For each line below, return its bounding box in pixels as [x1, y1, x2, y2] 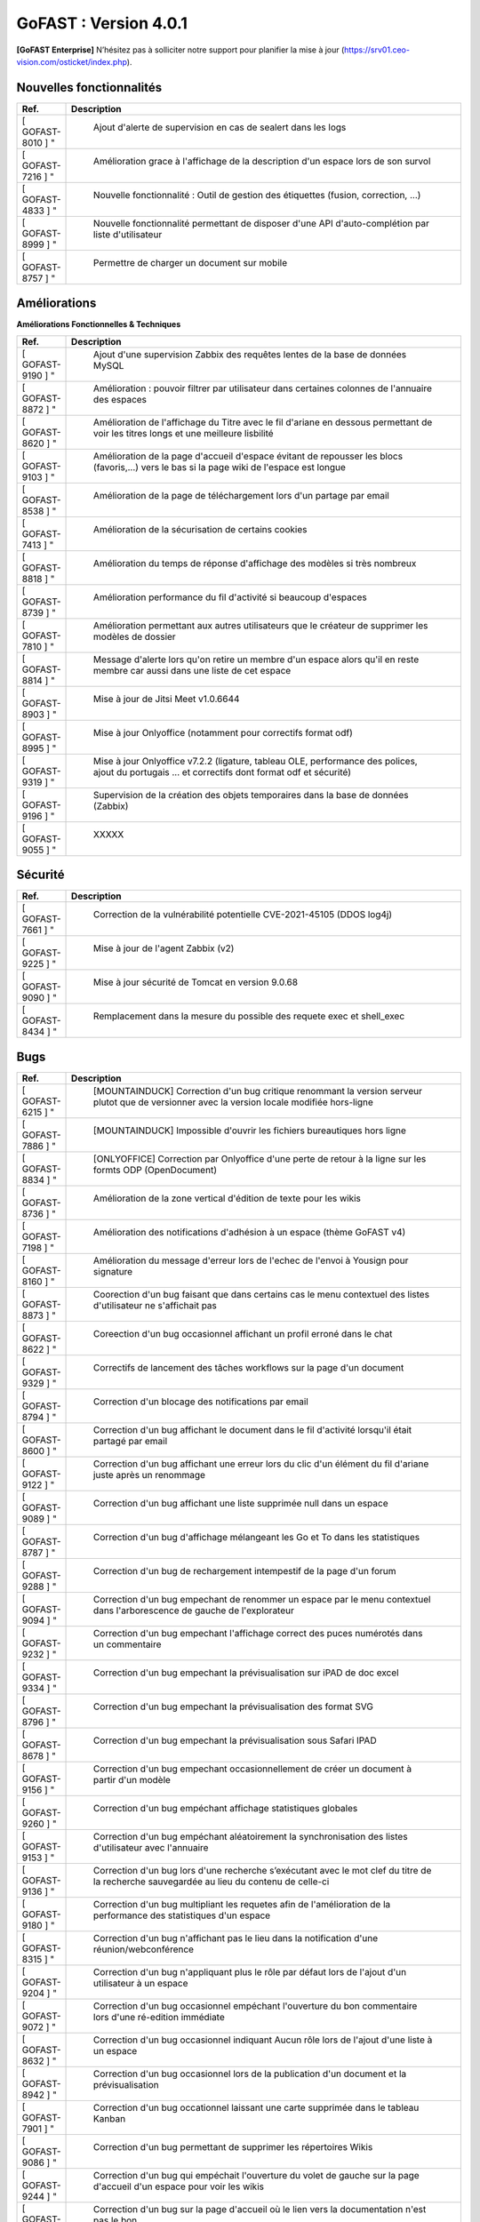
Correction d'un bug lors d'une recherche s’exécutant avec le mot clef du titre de [93, 1864, 432, 1876]
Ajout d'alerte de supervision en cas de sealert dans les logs [93, 121, 347, 133]
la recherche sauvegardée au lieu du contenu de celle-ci [93, 1875, 330, 1888]
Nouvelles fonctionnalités [16, 80, 163, 95]
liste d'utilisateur [93, 228, 163, 240]
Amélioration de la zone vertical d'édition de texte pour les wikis [93, 1192, 362, 1204]
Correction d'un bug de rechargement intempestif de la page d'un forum [93, 1564, 396, 1577]
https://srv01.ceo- [343, 44, 411, 55]
